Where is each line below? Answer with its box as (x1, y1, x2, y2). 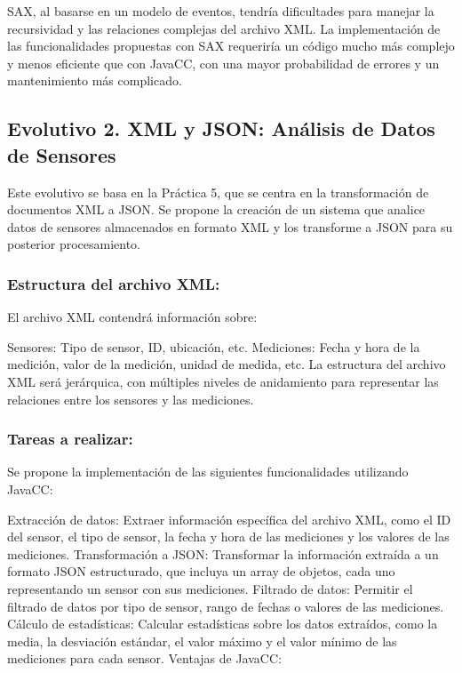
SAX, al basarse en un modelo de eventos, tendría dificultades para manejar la (7, 2, 434, 20)
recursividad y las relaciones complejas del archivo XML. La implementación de (7, 19, 441, 37)
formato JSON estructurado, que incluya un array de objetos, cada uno (7, 562, 395, 581)
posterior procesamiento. (7, 235, 140, 253)
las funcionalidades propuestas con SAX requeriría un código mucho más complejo (7, 36, 455, 55)
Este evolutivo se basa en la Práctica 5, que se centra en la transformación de (7, 182, 429, 201)
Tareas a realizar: (7, 428, 133, 450)
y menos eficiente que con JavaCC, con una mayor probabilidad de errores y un (7, 53, 440, 72)
